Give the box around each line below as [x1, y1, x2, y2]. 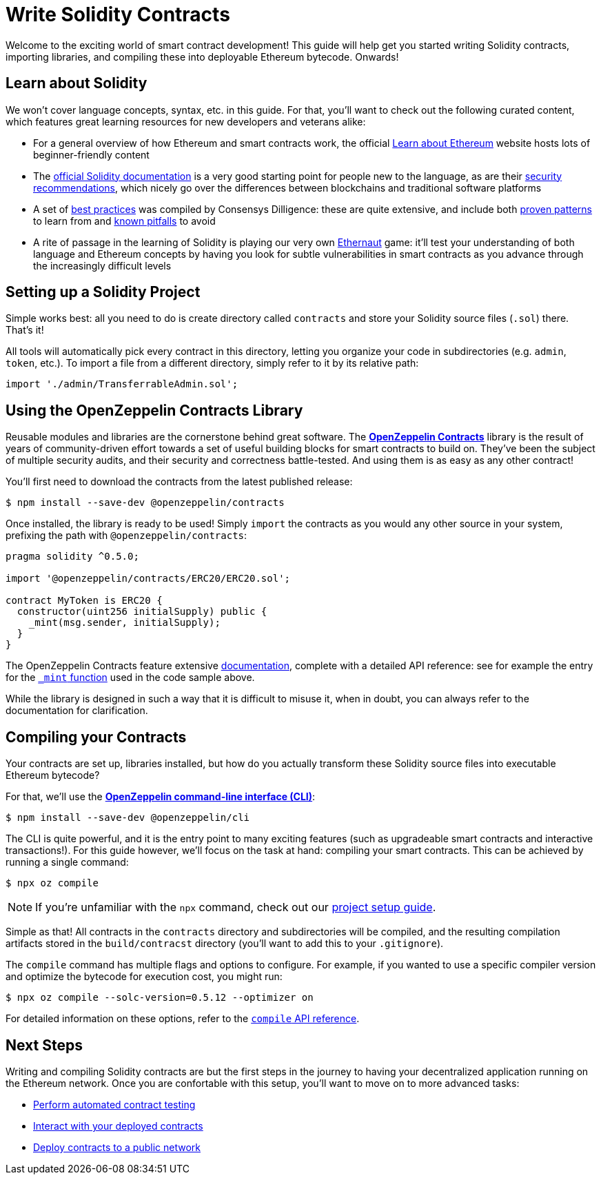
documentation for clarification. [6, 704, 148, 717]
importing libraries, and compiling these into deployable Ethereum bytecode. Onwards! [6, 50, 399, 63]
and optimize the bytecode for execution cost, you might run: [6, 970, 283, 983]
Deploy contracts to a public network [33, 1141, 201, 1153]
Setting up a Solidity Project [6, 283, 201, 301]
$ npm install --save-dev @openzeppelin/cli [6, 812, 250, 824]
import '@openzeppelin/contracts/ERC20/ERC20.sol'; [6, 573, 291, 584]
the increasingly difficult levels [33, 259, 172, 272]
